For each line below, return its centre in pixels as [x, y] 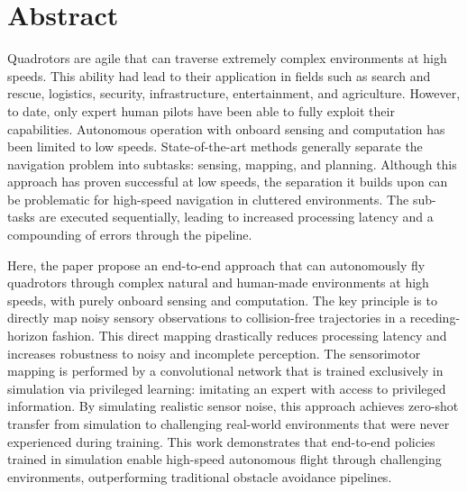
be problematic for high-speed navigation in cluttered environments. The [208, 199]
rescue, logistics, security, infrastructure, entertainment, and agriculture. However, [234, 93]
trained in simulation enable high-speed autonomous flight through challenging [224, 459]
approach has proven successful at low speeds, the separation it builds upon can [228, 182]
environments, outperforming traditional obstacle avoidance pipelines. [200, 476]
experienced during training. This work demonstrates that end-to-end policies [221, 441]
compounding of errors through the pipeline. [130, 235]
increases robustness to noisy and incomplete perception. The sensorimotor [214, 353]
